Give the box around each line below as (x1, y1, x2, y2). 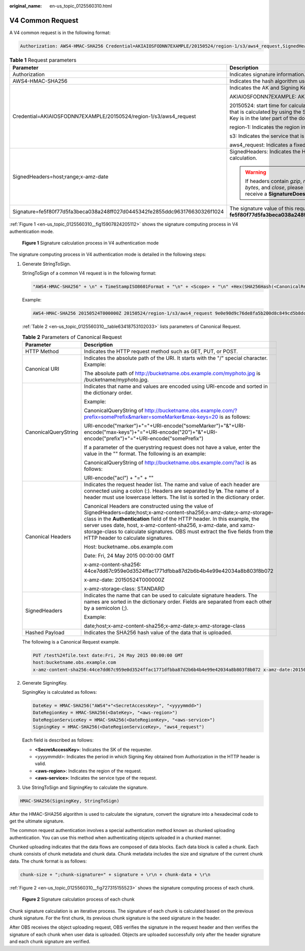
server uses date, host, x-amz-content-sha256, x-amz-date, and (84, 521, 239, 529)
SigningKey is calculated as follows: (22, 689, 97, 695)
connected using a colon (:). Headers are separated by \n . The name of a (84, 487, 259, 494)
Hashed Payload (25, 629, 65, 636)
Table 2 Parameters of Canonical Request (22, 333, 122, 341)
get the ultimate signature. (9, 818, 65, 824)
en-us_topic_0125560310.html (49, 3, 112, 9)
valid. (35, 760, 47, 767)
